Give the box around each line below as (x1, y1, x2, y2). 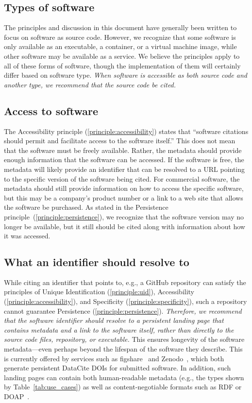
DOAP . (4, 391, 30, 402)
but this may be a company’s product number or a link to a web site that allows (4, 192, 243, 202)
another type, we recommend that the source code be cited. (4, 79, 176, 89)
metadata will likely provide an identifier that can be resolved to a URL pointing (4, 164, 245, 174)
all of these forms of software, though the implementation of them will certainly (4, 60, 241, 70)
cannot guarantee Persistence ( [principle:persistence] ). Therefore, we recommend (4, 305, 242, 316)
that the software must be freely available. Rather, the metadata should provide (4, 145, 242, 155)
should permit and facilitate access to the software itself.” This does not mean (4, 135, 235, 146)
